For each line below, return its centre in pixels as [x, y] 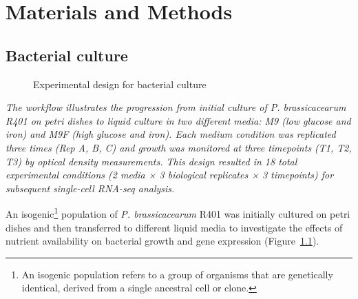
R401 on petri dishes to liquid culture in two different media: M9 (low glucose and [178, 120]
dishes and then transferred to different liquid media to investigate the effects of [174, 227]
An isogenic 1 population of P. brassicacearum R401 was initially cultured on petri [178, 213]
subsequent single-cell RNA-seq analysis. [90, 188]
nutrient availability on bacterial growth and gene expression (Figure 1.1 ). [162, 241]
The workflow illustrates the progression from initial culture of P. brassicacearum [176, 107]
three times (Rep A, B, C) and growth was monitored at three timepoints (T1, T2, [179, 147]
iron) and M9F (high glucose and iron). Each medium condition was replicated [171, 134]
